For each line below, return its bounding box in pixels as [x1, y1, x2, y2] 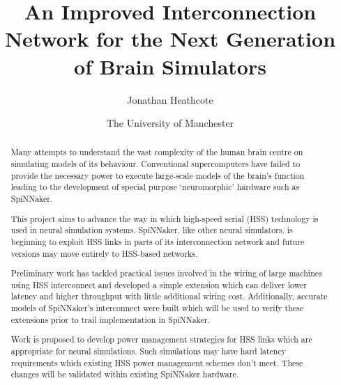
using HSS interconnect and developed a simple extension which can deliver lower [10, 278, 307, 290]
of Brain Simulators [74, 52, 266, 80]
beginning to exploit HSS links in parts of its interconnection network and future [10, 235, 305, 247]
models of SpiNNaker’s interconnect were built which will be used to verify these [10, 302, 303, 314]
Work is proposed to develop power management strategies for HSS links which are [10, 333, 312, 345]
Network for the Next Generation [4, 24, 336, 53]
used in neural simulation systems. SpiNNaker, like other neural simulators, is [10, 224, 293, 236]
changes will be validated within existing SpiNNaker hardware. [10, 368, 239, 380]
